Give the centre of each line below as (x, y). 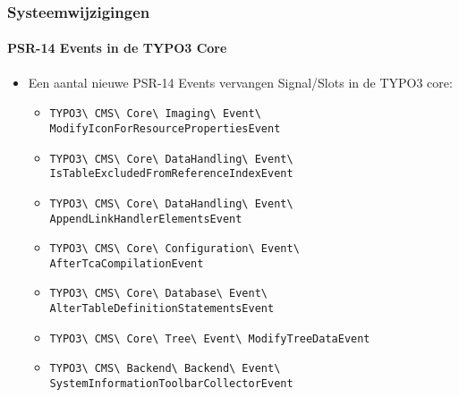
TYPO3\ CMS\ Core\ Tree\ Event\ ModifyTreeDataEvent (210, 338)
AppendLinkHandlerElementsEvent (146, 219)
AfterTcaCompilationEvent (127, 263)
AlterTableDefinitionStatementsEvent (162, 309)
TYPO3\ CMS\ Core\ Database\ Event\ (158, 294)
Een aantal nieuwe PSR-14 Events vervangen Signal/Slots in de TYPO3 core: (240, 82)
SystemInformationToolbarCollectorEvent (171, 384)
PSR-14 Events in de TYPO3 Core (117, 48)
